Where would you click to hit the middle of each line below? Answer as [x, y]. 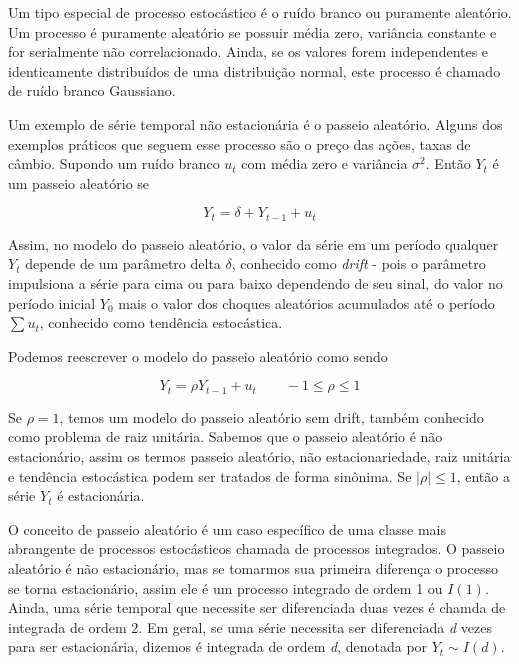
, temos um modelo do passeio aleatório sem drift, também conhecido [271, 416]
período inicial [52, 302]
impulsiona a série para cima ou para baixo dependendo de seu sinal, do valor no [255, 282]
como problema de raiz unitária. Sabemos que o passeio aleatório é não [225, 436]
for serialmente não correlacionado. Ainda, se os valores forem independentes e [248, 51]
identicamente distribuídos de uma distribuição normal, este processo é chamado [254, 70]
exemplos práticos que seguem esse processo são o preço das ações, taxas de [239, 143]
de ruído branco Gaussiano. [92, 90]
